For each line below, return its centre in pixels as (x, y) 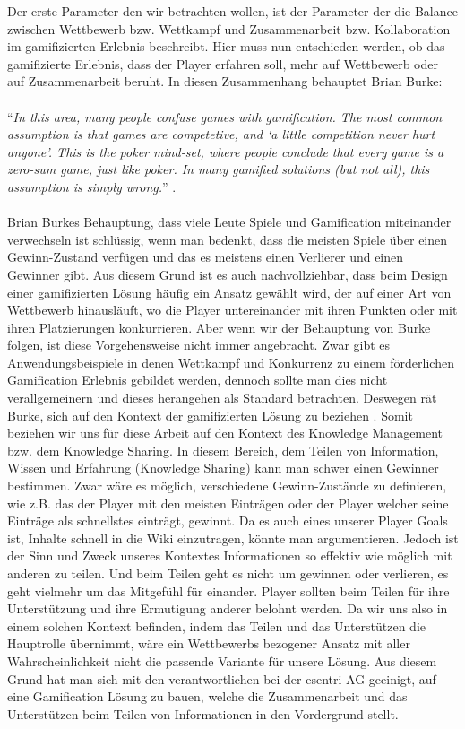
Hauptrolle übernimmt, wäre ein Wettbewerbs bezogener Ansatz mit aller (209, 643)
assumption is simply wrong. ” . (92, 186)
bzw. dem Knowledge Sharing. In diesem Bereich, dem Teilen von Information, (223, 450)
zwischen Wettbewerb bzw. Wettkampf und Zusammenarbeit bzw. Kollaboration (229, 28)
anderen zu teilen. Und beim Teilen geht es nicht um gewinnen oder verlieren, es (228, 573)
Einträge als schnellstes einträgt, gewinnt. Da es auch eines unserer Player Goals (228, 521)
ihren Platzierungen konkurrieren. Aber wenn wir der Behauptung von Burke (219, 327)
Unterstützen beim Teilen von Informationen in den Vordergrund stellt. (203, 713)
